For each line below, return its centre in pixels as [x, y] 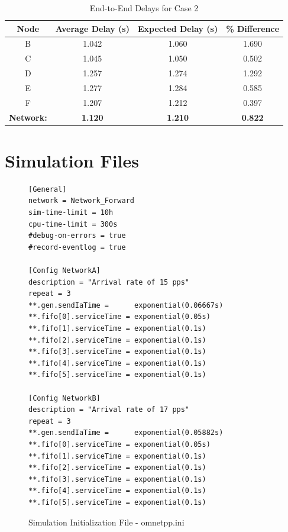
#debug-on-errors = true [77, 236]
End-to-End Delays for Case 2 [144, 8]
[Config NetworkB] [64, 398]
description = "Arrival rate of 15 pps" [109, 282]
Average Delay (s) [92, 28]
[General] [48, 189]
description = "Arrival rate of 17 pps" [109, 410]
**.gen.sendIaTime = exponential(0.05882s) [126, 433]
